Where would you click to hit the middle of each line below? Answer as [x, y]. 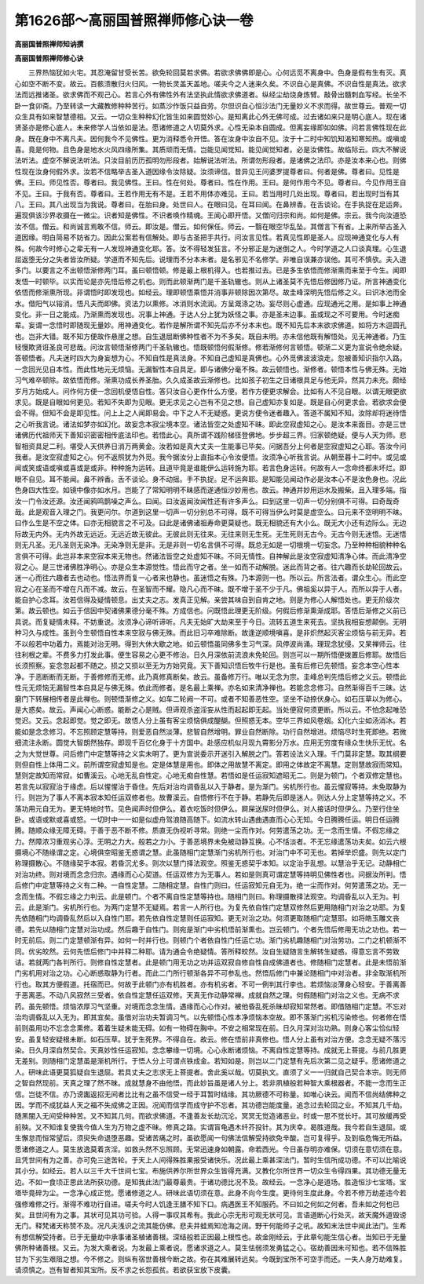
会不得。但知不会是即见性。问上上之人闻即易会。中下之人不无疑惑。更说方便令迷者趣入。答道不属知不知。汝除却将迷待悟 [210, 413]
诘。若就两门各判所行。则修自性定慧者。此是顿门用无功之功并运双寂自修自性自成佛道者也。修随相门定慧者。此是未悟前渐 [210, 962]
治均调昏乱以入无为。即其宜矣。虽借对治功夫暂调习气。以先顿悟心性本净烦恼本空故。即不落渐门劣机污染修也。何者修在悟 [210, 1017]
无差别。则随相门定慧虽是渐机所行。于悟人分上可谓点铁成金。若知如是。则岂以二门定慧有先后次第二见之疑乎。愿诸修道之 [210, 1061]
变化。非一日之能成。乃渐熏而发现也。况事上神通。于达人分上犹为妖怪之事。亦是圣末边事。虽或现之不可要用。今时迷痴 [207, 314]
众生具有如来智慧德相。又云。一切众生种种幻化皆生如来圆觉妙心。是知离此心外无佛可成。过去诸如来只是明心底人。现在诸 [210, 116]
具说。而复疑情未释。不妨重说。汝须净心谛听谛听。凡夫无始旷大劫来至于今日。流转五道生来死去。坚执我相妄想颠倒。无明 [210, 622]
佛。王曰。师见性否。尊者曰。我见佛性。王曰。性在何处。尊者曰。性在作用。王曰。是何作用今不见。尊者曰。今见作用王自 [210, 182]
